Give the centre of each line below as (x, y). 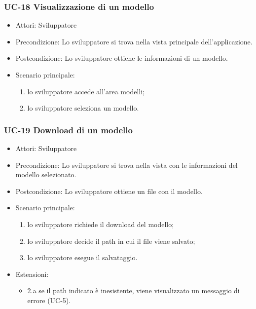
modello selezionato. (46, 174)
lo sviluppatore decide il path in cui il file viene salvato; (111, 241)
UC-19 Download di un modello (68, 130)
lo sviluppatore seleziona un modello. (83, 108)
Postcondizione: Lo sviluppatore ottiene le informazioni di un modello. (122, 58)
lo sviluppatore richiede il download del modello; (101, 224)
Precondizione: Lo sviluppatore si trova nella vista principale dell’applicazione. (134, 41)
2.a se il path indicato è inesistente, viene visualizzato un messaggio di (133, 290)
